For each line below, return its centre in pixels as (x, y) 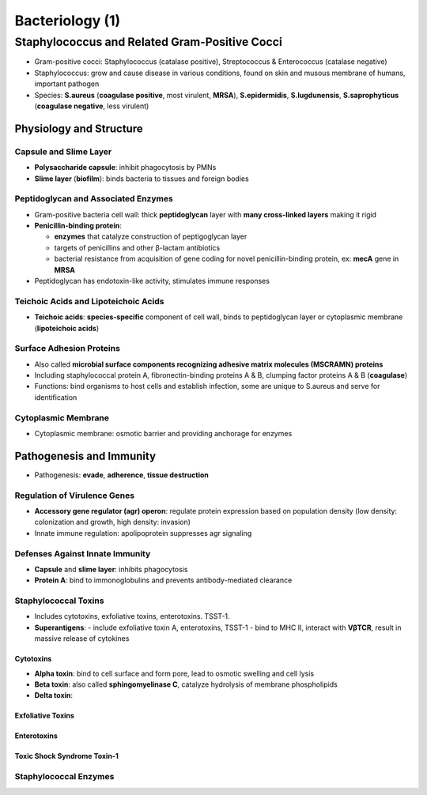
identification (56, 397)
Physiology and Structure (79, 128)
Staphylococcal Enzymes (64, 777)
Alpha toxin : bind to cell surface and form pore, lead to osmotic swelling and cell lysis (174, 673)
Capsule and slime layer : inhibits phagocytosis (111, 569)
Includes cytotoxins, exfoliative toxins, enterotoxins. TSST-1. (132, 616)
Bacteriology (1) (68, 21)
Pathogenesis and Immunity (85, 456)
